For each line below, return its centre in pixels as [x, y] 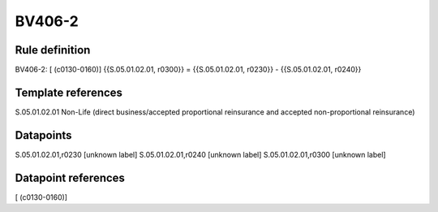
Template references [69, 92]
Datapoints [43, 135]
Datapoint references [70, 177]
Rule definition [53, 50]
